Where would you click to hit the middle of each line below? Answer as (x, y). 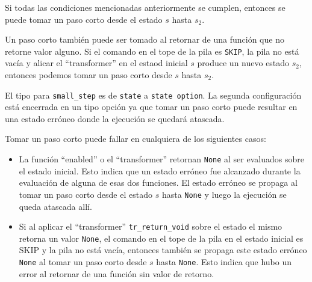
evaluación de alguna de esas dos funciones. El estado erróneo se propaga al (158, 182)
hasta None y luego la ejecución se (224, 194)
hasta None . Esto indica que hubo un (224, 262)
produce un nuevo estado (243, 63)
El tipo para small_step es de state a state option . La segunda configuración (153, 95)
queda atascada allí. (55, 206)
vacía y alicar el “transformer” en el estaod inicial (96, 63)
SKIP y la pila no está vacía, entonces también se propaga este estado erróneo (163, 250)
